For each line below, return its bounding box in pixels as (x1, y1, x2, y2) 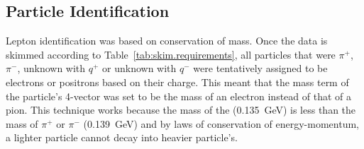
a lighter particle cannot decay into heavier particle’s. (6, 130, 238, 145)
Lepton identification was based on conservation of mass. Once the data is (6, 33, 328, 48)
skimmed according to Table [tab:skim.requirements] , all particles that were (6, 47, 336, 61)
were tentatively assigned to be (193, 61, 328, 76)
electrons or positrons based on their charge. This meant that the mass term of (6, 74, 349, 89)
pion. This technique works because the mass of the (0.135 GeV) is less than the (6, 102, 356, 117)
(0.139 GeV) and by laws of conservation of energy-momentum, (83, 116, 359, 131)
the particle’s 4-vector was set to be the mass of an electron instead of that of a (6, 88, 352, 103)
